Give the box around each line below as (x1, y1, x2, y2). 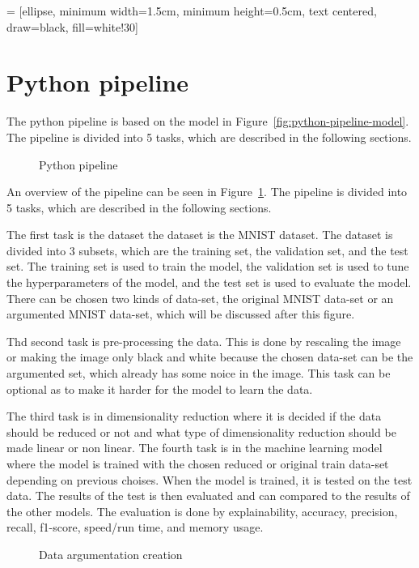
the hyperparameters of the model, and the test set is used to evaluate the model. (6, 274, 412, 291)
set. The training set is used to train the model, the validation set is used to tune (6, 258, 409, 275)
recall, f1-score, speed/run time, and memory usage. (6, 519, 264, 536)
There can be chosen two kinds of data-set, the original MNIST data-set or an (6, 289, 394, 306)
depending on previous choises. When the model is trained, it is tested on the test (6, 471, 413, 488)
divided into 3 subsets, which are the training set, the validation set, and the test (6, 241, 408, 258)
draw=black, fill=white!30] (6, 18, 139, 35)
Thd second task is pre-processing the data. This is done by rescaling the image (6, 332, 401, 349)
